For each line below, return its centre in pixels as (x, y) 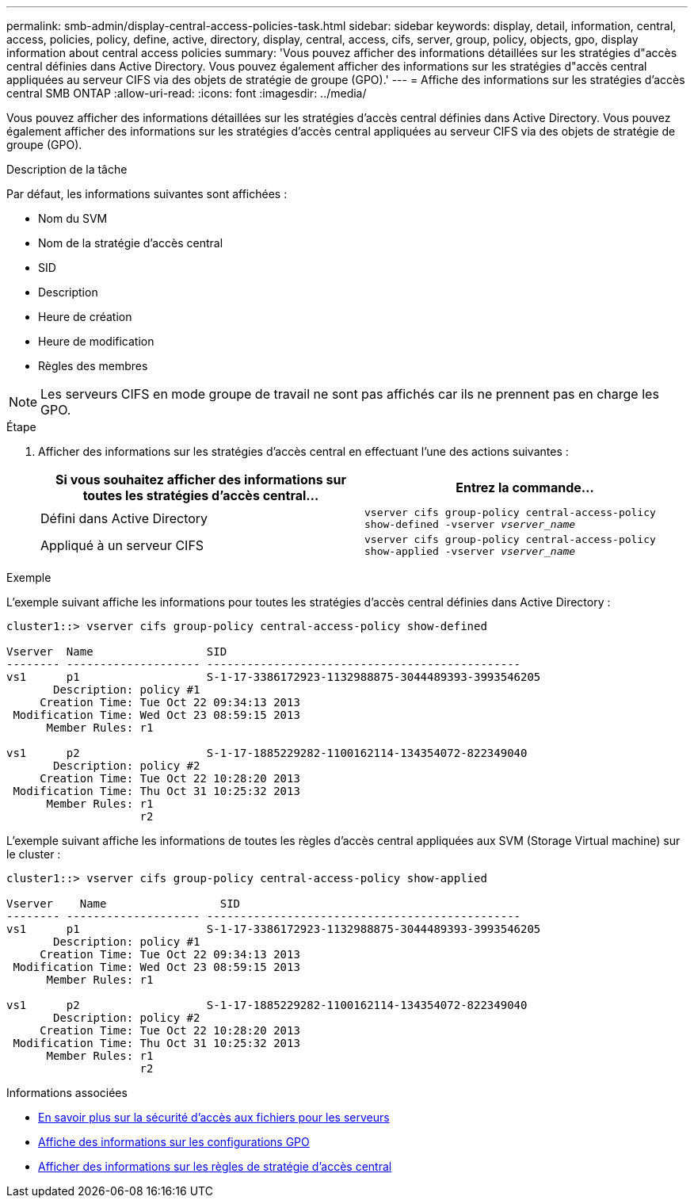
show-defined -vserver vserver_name (470, 524)
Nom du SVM (73, 218)
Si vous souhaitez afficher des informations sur (201, 480)
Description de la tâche (67, 169)
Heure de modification (96, 341)
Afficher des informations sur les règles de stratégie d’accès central (215, 1166)
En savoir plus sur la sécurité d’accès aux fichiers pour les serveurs (214, 1117)
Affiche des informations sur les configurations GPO (174, 1142)
